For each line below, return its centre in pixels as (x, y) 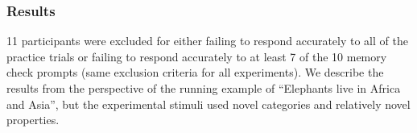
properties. (33, 120)
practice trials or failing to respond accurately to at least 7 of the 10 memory (197, 56)
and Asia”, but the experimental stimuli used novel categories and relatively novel (208, 104)
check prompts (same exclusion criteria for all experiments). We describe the (195, 72)
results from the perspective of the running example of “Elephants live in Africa (204, 88)
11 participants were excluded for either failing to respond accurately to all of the (207, 41)
